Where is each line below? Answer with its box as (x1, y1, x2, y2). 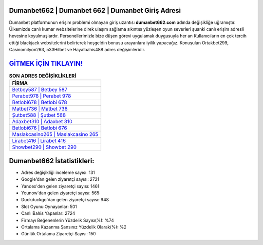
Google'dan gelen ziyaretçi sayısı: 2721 (21, 176, 99, 182)
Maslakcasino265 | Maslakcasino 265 (12, 131, 98, 138)
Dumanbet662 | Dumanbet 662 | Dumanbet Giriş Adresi (9, 6, 181, 15)
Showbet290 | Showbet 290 (12, 144, 77, 151)
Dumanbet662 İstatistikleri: (9, 156, 94, 165)
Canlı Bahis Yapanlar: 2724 (21, 210, 75, 216)
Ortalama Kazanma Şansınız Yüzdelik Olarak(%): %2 (21, 224, 127, 230)
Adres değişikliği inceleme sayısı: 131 (21, 170, 95, 175)
